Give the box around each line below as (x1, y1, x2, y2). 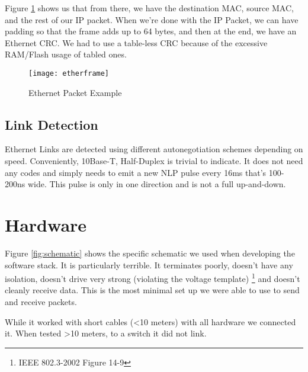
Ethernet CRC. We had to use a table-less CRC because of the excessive (5, 36, 268, 49)
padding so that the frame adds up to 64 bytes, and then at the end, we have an (5, 25, 297, 37)
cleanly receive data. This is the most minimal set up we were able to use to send (5, 284, 300, 296)
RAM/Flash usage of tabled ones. (5, 48, 127, 60)
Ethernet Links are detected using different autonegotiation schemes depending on (5, 143, 303, 155)
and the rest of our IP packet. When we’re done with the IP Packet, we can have (5, 13, 299, 25)
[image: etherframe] (28, 69, 110, 78)
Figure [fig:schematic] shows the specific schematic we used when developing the (5, 246, 295, 259)
